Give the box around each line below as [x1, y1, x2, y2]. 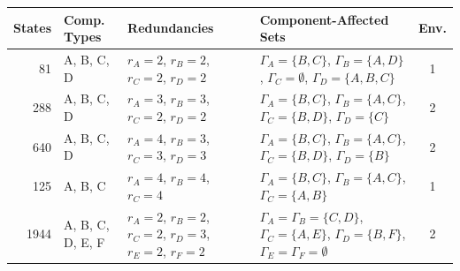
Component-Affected [259, 10, 389, 28]
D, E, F [64, 233, 105, 252]
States [13, 19, 52, 37]
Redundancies [127, 19, 214, 37]
